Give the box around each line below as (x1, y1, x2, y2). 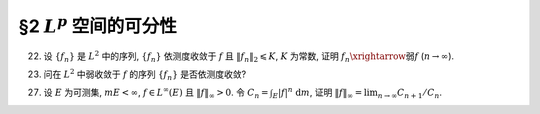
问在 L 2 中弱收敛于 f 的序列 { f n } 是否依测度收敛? (43, 67, 247, 82)
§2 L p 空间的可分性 (18, 12, 177, 37)
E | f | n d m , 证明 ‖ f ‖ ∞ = (272, 85, 363, 101)
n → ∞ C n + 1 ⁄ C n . (377, 86, 443, 101)
